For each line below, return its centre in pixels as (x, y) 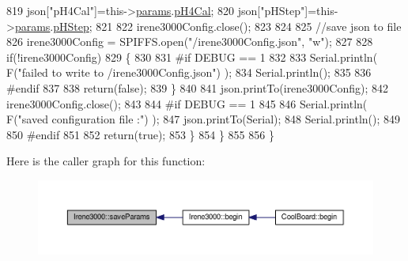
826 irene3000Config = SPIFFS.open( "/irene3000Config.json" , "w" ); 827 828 (190, 42)
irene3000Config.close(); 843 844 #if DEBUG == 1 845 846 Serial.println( (187, 103)
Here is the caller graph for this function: (106, 161)
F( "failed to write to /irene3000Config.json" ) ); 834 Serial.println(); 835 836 (189, 72)
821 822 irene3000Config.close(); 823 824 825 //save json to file (249, 26)
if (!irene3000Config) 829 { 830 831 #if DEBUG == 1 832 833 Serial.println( (192, 57)
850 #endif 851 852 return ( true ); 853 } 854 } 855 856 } (140, 134)
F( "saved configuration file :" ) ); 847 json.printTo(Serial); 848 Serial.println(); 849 (204, 119)
